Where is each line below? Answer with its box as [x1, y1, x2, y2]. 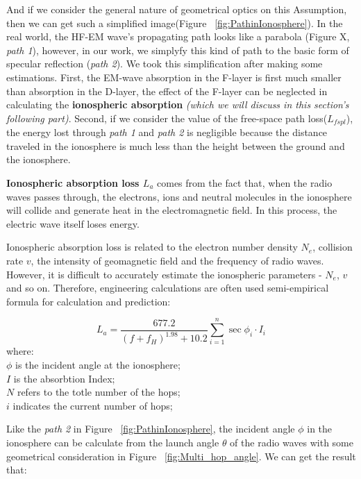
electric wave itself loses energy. [6, 216, 140, 230]
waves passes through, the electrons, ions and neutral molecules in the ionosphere [6, 189, 352, 203]
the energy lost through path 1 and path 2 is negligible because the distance [6, 125, 328, 140]
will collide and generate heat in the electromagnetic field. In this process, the [6, 203, 337, 217]
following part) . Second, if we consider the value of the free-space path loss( [6, 110, 328, 125]
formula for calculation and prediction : [6, 294, 171, 308]
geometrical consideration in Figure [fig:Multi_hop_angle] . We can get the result [6, 448, 356, 463]
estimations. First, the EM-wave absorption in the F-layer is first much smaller [6, 69, 342, 84]
